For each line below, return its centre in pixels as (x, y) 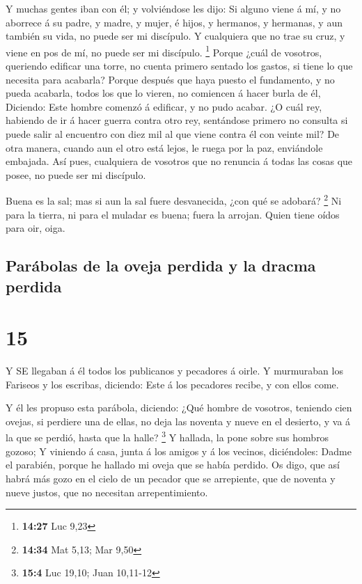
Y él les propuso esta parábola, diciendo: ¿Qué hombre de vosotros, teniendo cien (179, 408)
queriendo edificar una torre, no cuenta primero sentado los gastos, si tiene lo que (179, 66)
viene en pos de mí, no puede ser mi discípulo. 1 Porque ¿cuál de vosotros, (164, 51)
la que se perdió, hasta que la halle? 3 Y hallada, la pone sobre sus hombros (167, 436)
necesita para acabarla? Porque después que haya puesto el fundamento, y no (170, 79)
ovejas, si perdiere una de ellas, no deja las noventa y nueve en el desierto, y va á (178, 421)
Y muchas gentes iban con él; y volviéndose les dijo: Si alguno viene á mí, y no (173, 8)
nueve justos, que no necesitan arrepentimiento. (107, 492)
